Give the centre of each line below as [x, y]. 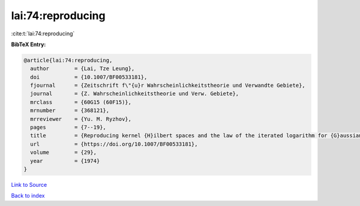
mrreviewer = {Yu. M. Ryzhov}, [81, 119]
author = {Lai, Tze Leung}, [82, 69]
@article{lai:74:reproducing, [68, 60]
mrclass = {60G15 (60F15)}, [81, 102]
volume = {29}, [64, 152]
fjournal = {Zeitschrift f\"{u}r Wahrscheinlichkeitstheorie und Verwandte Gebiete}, [168, 86]
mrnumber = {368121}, [70, 110]
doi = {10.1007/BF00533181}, [89, 77]
